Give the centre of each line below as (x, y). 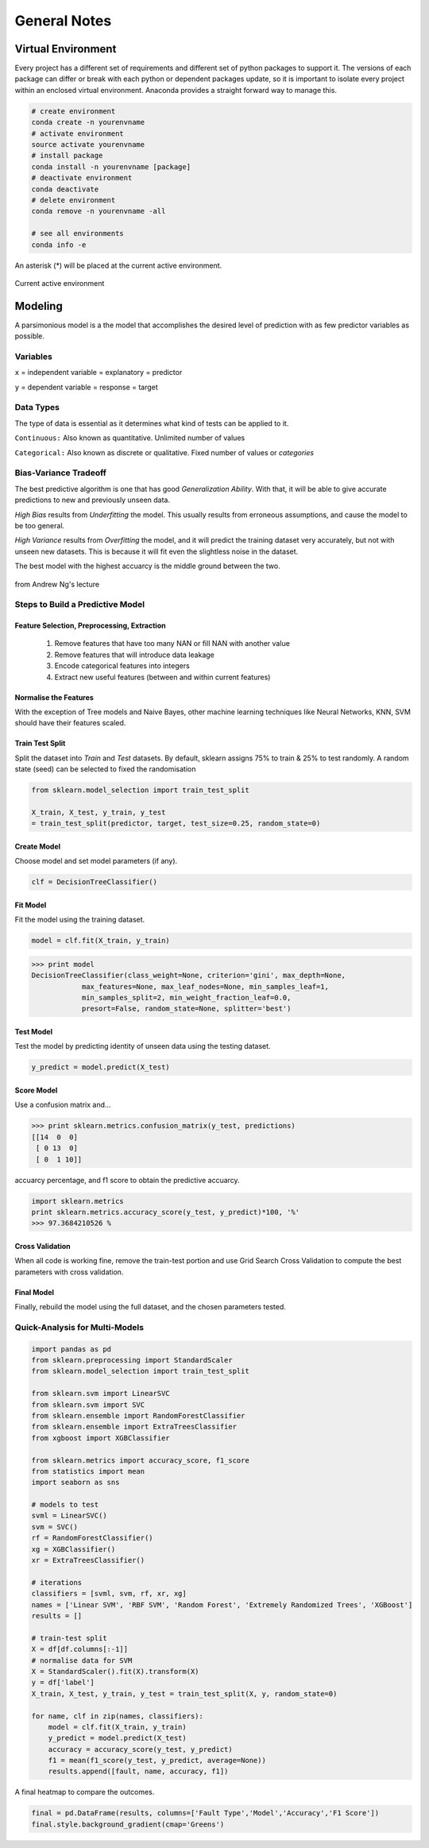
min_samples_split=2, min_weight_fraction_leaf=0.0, (186, 998)
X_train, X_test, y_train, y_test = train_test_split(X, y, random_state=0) (184, 1693)
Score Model (36, 1090)
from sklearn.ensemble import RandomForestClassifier (138, 1415)
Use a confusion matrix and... (63, 1105)
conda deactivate (65, 189)
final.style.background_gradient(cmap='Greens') (128, 1824)
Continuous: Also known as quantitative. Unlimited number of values (130, 438)
